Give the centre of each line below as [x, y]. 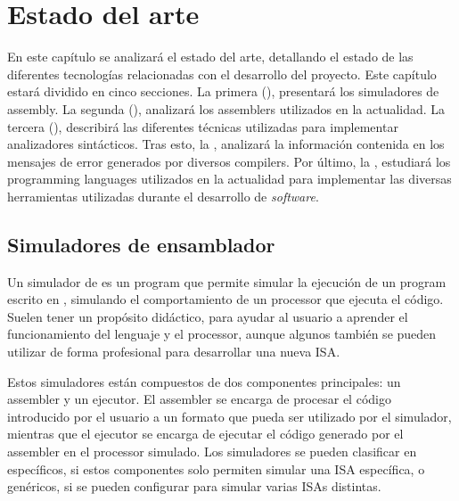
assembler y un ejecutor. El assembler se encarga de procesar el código [199, 399]
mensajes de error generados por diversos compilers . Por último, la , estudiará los [229, 161]
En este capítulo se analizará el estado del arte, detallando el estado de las [210, 57]
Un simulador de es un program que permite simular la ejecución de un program [227, 281]
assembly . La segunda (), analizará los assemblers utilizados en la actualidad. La [226, 108]
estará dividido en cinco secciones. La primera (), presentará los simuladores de [223, 91]
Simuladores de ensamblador [141, 244]
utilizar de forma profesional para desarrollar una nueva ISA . [174, 352]
